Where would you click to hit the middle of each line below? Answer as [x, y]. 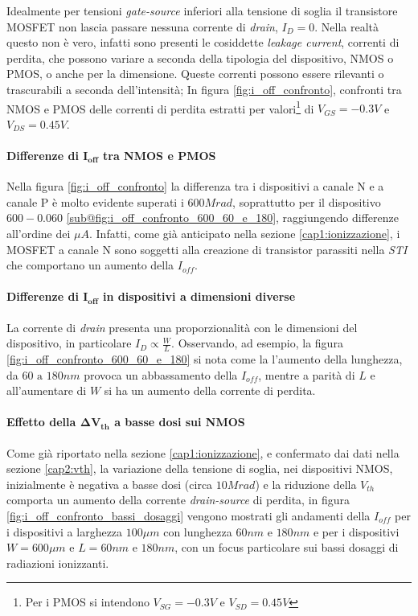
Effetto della [41, 422]
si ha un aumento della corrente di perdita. [210, 390]
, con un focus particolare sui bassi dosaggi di [287, 547]
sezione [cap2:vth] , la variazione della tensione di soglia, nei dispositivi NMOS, [200, 468]
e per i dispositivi [356, 531]
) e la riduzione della [306, 484]
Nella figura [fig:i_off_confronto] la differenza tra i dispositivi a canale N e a [195, 186]
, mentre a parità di [307, 374]
